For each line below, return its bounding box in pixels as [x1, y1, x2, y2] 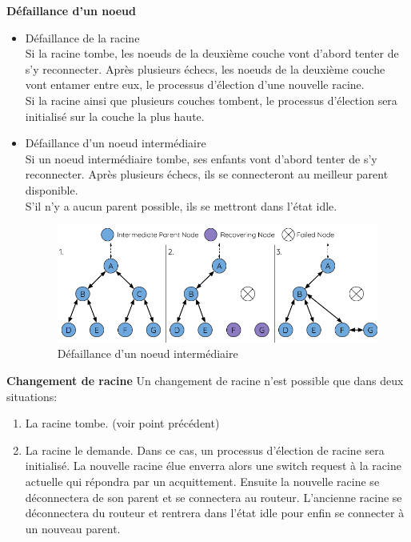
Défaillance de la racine [25, 29, 140, 46]
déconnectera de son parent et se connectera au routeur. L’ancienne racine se [25, 488, 402, 505]
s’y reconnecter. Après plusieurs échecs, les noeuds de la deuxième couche [25, 60, 385, 77]
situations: [6, 387, 58, 404]
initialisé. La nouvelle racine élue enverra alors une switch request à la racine [25, 457, 401, 474]
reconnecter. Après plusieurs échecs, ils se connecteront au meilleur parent [25, 166, 389, 183]
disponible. [25, 181, 78, 198]
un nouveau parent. [25, 520, 121, 536]
